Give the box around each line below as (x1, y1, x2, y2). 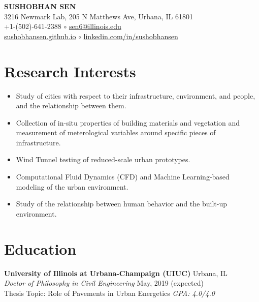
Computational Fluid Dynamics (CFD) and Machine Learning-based (16, 171, 230, 182)
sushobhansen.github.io (4, 31, 76, 41)
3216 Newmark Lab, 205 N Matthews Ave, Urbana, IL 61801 (4, 11, 193, 21)
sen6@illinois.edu (69, 21, 121, 32)
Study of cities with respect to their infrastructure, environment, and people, (16, 90, 255, 101)
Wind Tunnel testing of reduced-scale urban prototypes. (16, 154, 190, 165)
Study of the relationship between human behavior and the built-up (16, 198, 227, 209)
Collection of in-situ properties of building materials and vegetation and (16, 117, 240, 128)
